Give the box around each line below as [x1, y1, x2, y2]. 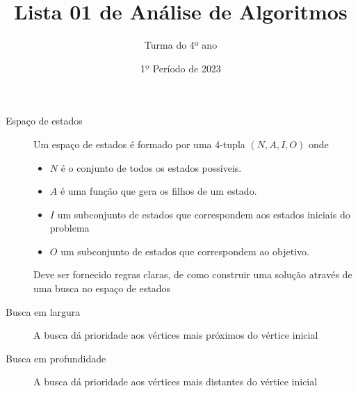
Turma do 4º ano [144, 38, 218, 52]
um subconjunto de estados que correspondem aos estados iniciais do [57, 207, 350, 221]
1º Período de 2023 [140, 61, 221, 75]
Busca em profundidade [6, 351, 106, 365]
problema [49, 220, 90, 235]
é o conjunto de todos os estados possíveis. [60, 160, 242, 175]
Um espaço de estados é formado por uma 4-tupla [33, 136, 245, 151]
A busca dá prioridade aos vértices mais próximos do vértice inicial [33, 328, 318, 342]
